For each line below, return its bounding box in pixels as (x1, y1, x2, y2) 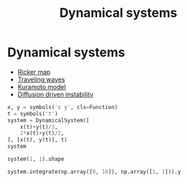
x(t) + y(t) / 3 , (20, 123, 58, 131)
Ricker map (17, 67, 51, 76)
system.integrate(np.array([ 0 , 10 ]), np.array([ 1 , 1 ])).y (7, 168, 181, 175)
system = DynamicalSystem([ (7, 117, 90, 124)
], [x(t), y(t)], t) (7, 136, 68, 143)
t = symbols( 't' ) (7, 110, 58, 117)
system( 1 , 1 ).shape (7, 156, 65, 163)
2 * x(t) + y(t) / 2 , (20, 130, 65, 137)
